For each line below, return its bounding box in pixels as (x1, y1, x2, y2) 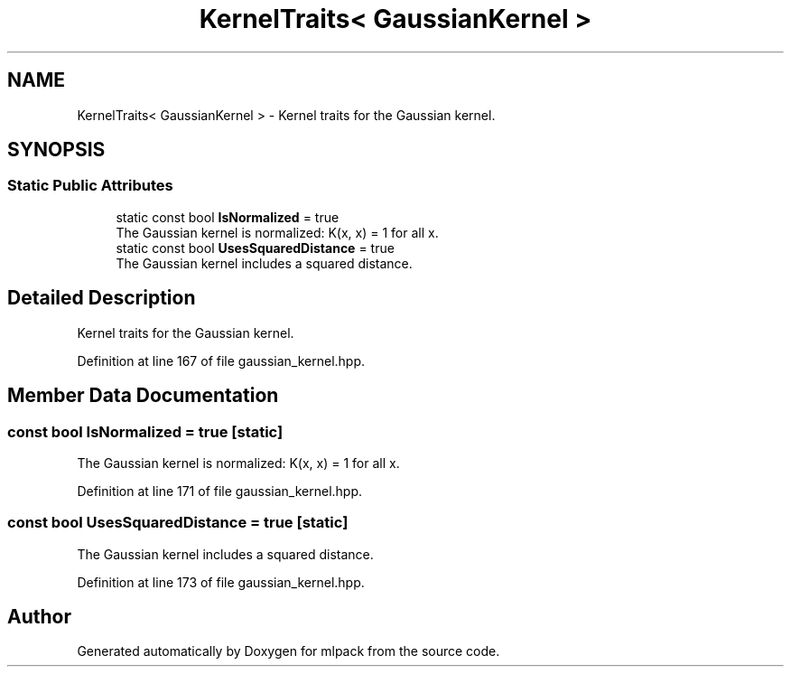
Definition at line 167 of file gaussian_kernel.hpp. (77, 352, 366, 369)
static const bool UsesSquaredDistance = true (116, 239, 395, 256)
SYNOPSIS (7, 138, 106, 162)
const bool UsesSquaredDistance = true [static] (7, 513, 349, 532)
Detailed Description (7, 286, 196, 310)
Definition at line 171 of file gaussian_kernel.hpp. (77, 482, 363, 499)
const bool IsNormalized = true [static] (7, 422, 284, 441)
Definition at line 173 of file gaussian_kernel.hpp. (77, 574, 365, 590)
